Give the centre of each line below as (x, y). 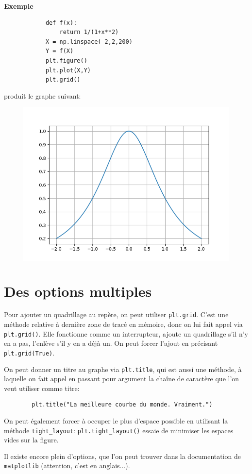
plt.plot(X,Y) (68, 70)
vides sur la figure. (31, 440)
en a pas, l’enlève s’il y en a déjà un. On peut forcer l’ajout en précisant (111, 343)
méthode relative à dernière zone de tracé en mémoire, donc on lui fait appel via (123, 324)
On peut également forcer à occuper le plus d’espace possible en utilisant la (116, 421)
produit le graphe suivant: (42, 95)
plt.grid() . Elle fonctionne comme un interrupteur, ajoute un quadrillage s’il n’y (126, 333)
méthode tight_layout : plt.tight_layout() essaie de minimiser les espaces (119, 430)
